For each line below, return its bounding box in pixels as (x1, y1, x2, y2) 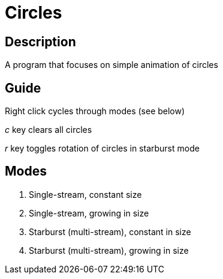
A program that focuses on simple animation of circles (5, 60, 218, 70)
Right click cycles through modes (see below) (5, 106, 185, 117)
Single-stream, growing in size (29, 207, 149, 218)
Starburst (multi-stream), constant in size (29, 226, 191, 237)
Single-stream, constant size (29, 189, 142, 200)
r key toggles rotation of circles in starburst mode (5, 143, 200, 154)
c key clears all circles (5, 124, 92, 135)
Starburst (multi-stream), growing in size (29, 245, 189, 256)
